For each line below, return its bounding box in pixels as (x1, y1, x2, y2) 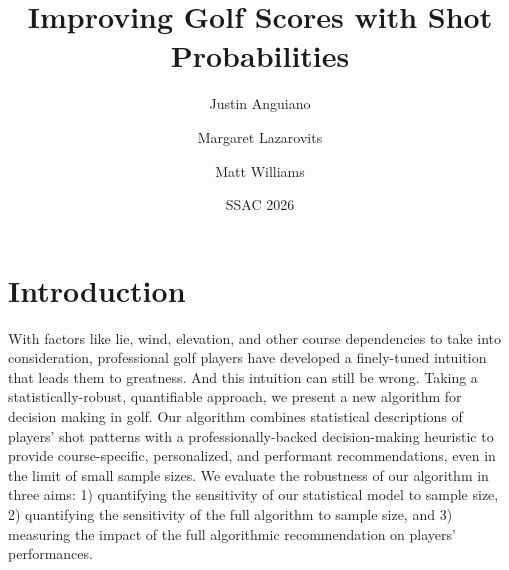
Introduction (8, 269, 186, 310)
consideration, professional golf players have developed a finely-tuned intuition (8, 347, 487, 368)
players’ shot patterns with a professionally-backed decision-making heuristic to (8, 425, 494, 446)
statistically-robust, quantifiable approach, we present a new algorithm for (8, 386, 462, 407)
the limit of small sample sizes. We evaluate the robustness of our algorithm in (8, 464, 489, 485)
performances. (8, 543, 93, 564)
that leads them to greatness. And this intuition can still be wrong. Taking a (8, 366, 478, 387)
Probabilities (170, 35, 350, 76)
